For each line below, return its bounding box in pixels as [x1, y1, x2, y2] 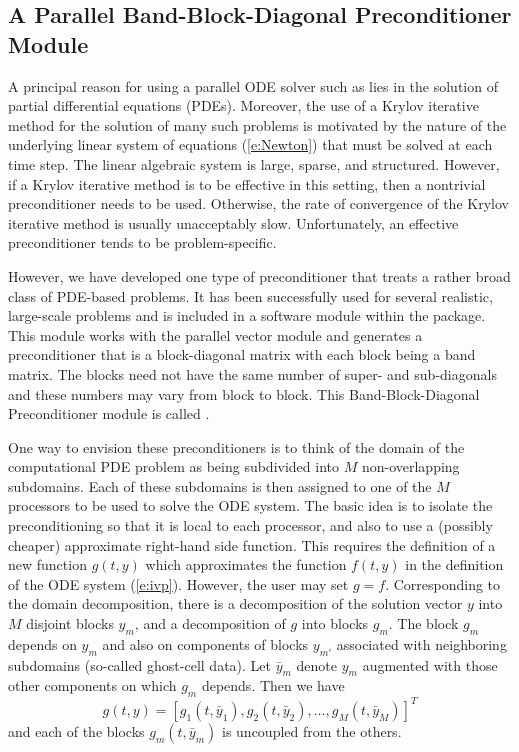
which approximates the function [145, 554, 347, 575]
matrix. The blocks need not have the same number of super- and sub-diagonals [8, 363, 497, 384]
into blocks [301, 613, 369, 634]
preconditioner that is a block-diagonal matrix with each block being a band [8, 344, 476, 365]
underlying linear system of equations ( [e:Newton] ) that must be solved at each [8, 134, 493, 155]
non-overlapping [361, 456, 460, 477]
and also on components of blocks [102, 633, 309, 654]
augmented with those [362, 654, 498, 675]
